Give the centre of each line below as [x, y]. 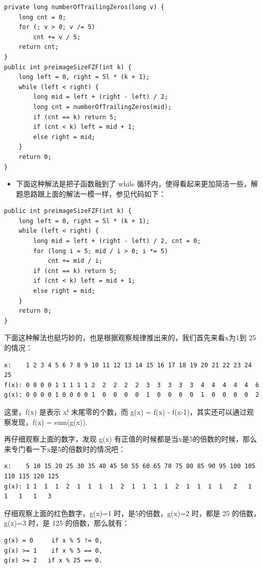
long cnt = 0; [42, 17]
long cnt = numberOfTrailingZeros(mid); [103, 107]
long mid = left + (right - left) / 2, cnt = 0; [117, 241]
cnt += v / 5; [57, 37]
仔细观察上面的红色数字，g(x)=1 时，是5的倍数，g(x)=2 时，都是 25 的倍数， [132, 513]
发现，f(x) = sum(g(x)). [49, 422]
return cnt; [39, 47]
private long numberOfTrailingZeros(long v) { [84, 7]
